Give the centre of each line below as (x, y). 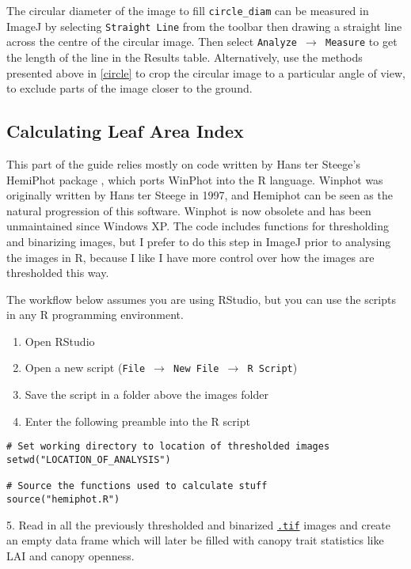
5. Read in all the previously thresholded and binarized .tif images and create (199, 524)
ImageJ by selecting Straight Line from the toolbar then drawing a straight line (204, 26)
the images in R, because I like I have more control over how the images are (190, 257)
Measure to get (362, 42)
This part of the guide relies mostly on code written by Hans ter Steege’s (183, 163)
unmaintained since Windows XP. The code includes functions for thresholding (198, 226)
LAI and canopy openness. (70, 555)
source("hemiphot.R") (63, 499)
